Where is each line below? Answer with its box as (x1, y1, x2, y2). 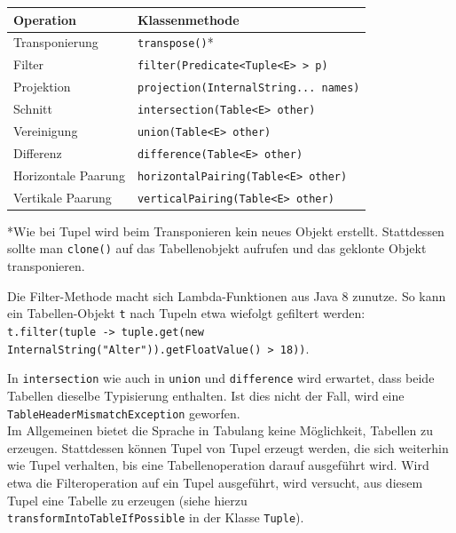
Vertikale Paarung (13, 187, 112, 206)
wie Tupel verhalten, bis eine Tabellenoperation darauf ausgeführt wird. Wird (7, 456, 429, 474)
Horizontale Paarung (13, 165, 125, 184)
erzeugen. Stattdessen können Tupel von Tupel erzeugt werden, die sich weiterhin (7, 438, 449, 457)
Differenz (13, 143, 62, 162)
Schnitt (13, 99, 52, 118)
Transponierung (13, 33, 98, 52)
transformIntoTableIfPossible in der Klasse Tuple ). (7, 508, 304, 527)
